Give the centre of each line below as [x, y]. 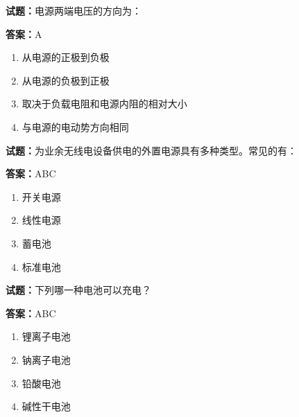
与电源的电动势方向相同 [75, 126]
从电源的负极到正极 [66, 80]
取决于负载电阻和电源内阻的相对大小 [104, 104]
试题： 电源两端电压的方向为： [74, 10]
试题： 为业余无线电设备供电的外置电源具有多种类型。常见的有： [151, 150]
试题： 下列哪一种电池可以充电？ [78, 290]
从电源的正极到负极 [66, 57]
